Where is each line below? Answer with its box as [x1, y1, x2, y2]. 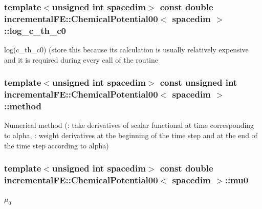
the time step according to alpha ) [4, 140, 109, 150]
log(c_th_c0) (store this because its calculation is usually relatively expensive [4, 44, 249, 55]
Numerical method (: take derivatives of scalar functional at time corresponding [4, 120, 254, 130]
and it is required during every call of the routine [4, 54, 158, 65]
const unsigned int [160, 76, 237, 89]
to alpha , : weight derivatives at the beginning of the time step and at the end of [4, 129, 257, 140]
